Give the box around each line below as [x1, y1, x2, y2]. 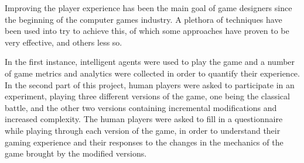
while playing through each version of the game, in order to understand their [5, 124, 281, 136]
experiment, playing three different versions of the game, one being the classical [5, 90, 290, 102]
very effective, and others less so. [5, 36, 122, 48]
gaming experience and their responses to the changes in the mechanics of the [5, 136, 283, 148]
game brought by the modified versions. [5, 147, 147, 159]
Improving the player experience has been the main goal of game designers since [5, 2, 292, 13]
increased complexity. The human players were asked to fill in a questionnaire [5, 113, 283, 125]
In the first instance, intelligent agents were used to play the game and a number [5, 56, 295, 68]
